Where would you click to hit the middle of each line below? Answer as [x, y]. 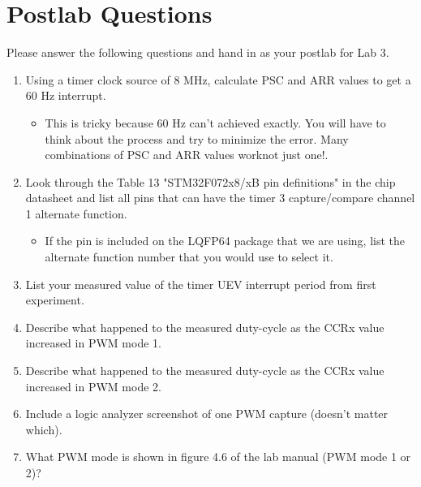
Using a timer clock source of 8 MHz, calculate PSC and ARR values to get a [218, 79]
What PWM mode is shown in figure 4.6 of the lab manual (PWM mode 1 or [218, 457]
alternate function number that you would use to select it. [189, 257]
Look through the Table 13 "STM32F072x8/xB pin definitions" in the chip [210, 181]
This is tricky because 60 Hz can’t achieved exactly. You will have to [215, 122]
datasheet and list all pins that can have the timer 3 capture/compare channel [220, 198]
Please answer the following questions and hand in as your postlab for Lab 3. [198, 52]
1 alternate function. [76, 213]
